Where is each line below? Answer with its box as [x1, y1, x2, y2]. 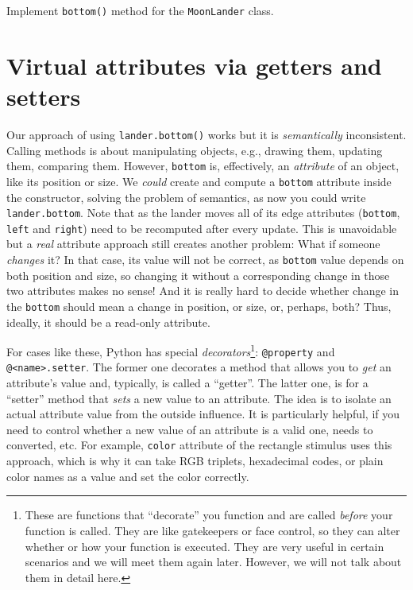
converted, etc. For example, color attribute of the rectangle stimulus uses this [6, 437, 392, 453]
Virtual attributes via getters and [6, 49, 382, 81]
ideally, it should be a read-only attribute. [6, 313, 210, 330]
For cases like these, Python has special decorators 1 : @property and [6, 341, 335, 359]
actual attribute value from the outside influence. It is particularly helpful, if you [6, 406, 400, 422]
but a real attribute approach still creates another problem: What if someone [6, 235, 380, 252]
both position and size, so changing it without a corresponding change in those [6, 266, 390, 283]
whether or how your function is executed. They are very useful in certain [25, 538, 384, 554]
